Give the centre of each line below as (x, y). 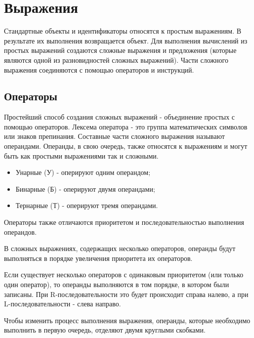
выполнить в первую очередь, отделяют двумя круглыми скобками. (105, 330)
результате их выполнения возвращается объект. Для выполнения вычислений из (126, 40)
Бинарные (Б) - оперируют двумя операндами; (85, 189)
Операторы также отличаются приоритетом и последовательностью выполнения (124, 222)
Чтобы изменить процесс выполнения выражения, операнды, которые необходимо (127, 320)
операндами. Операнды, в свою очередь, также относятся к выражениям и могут (126, 146)
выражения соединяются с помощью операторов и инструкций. (99, 69)
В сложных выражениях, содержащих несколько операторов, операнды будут (120, 248)
